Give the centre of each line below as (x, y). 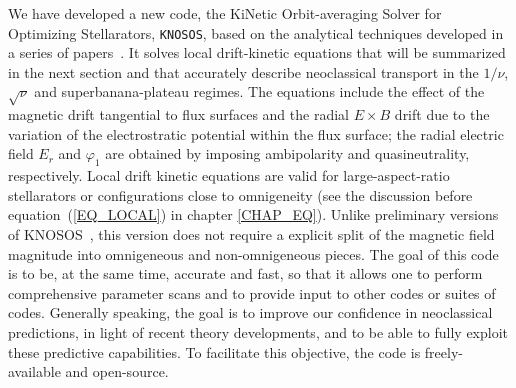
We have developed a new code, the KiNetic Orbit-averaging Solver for (225, 13)
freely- (443, 351)
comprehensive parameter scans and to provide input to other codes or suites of (252, 292)
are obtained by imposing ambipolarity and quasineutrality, (287, 153)
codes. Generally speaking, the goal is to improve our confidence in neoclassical (250, 312)
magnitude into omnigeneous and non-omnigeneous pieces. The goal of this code (253, 253)
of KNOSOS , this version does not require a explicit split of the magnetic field (251, 233)
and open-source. (117, 371)
